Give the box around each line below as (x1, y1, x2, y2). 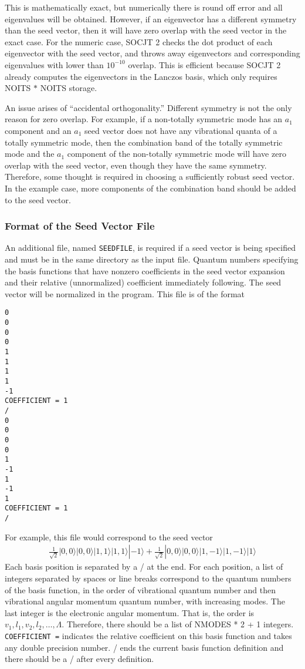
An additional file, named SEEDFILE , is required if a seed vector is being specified (5, 241, 296, 254)
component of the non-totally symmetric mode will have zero (67, 147, 286, 160)
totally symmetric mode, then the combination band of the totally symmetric (5, 136, 283, 148)
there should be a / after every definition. (5, 653, 154, 665)
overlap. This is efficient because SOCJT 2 (128, 58, 281, 70)
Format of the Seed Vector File (5, 218, 155, 233)
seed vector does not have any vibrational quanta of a (84, 124, 277, 136)
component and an (5, 124, 72, 136)
